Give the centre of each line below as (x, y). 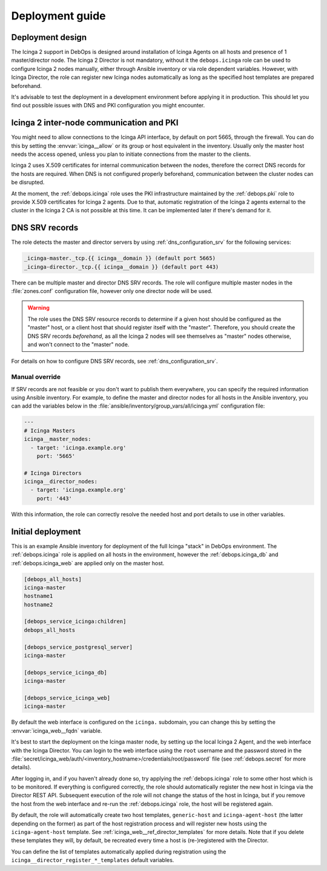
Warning (38, 308)
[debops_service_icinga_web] (67, 698)
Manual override (36, 377)
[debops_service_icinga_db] (65, 672)
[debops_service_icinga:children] (75, 621)
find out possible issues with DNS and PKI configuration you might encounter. (108, 106)
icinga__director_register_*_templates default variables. (93, 860)
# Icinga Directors (53, 473)
